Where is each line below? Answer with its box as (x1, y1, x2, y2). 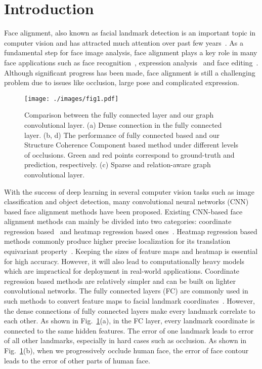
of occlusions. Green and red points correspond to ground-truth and (24, 149, 235, 160)
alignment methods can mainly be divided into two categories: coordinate (4, 216, 232, 227)
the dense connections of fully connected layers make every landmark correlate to (4, 305, 255, 316)
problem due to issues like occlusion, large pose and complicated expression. (4, 77, 239, 88)
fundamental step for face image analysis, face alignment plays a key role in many (4, 47, 257, 58)
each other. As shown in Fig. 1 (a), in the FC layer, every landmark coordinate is (4, 315, 255, 326)
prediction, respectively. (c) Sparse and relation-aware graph (24, 159, 211, 170)
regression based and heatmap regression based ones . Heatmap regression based (4, 226, 257, 236)
